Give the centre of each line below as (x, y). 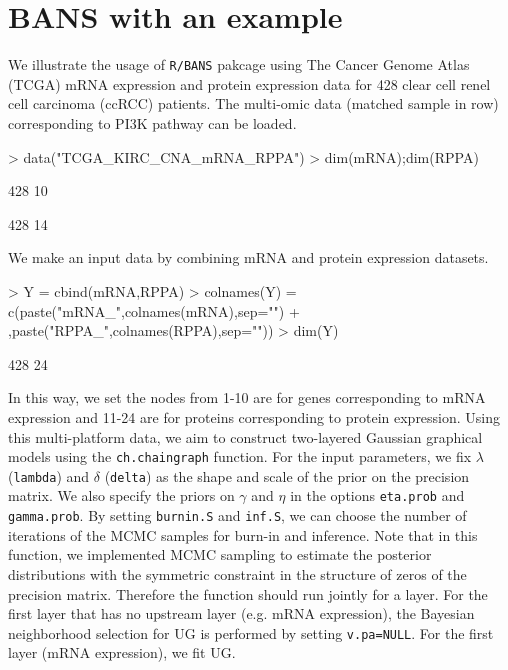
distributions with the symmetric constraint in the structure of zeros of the (237, 573)
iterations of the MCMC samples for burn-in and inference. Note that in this (243, 534)
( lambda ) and (49, 475)
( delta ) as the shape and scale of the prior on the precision (287, 475)
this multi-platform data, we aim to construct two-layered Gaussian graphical (245, 436)
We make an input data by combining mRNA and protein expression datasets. (248, 257)
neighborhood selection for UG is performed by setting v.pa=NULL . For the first (251, 632)
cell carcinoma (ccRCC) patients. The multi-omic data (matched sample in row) (253, 103)
